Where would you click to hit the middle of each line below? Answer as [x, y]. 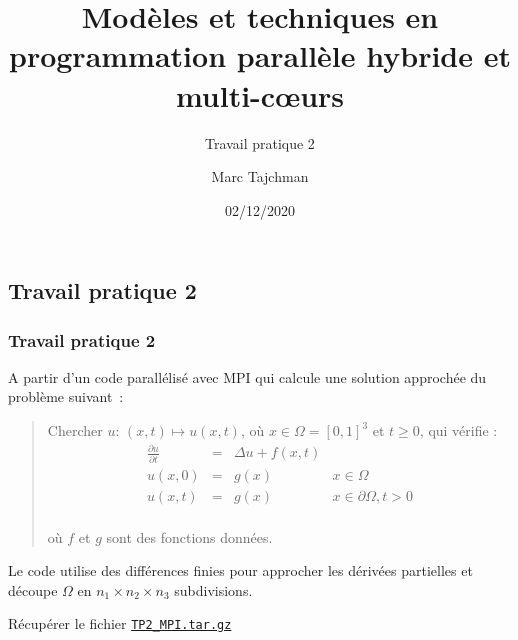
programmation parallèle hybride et [260, 55]
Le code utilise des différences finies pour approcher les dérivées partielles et [240, 570]
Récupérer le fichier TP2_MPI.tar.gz [120, 623]
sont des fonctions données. [189, 536]
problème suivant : [66, 396]
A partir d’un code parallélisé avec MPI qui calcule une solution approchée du [247, 376]
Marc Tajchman [260, 176]
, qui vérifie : [458, 430]
